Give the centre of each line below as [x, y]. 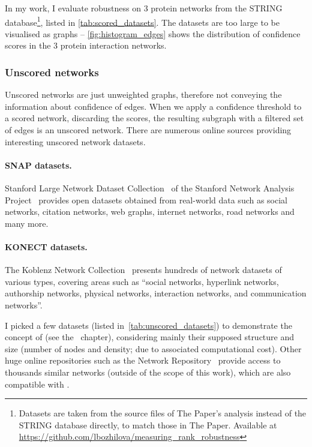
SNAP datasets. [38, 165]
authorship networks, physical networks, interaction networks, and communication [156, 293]
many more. [27, 223]
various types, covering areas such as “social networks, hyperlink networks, [142, 281]
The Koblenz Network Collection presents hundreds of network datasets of [143, 270]
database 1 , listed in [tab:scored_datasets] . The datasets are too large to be [142, 21]
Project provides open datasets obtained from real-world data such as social [146, 199]
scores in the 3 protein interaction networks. [86, 45]
